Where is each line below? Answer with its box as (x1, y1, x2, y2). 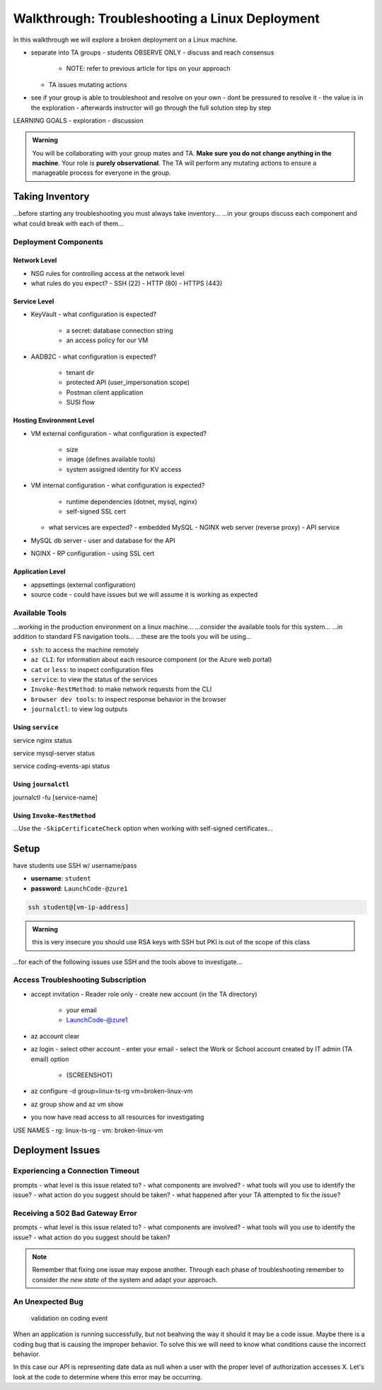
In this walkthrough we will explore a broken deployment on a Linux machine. (13, 35, 238, 44)
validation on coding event (30, 1314, 108, 1322)
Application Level (13, 567, 66, 576)
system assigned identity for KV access (66, 465, 182, 473)
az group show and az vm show (30, 1100, 124, 1108)
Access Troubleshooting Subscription (13, 975, 146, 985)
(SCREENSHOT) (66, 1071, 113, 1079)
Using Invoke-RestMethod (13, 811, 96, 820)
